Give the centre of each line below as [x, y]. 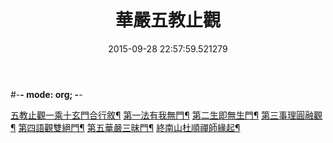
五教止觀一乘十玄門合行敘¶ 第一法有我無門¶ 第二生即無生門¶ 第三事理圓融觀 [166, 115]
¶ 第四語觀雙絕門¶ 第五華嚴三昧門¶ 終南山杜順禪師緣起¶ [125, 127]
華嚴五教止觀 [167, 20]
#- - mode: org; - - [46, 94]
